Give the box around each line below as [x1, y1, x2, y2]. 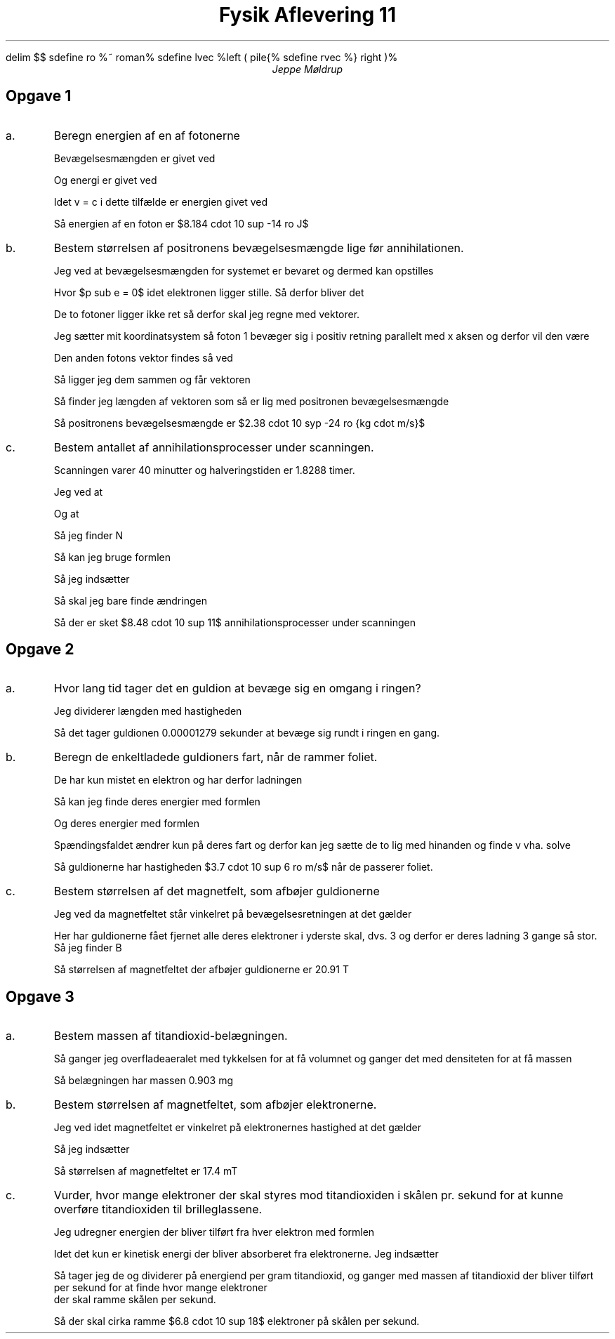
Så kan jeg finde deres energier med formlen [53, 796, 260, 808]
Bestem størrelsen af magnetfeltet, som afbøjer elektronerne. [53, 1097, 377, 1112]
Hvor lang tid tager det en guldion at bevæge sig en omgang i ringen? [53, 681, 421, 696]
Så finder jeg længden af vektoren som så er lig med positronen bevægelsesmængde [53, 395, 449, 407]
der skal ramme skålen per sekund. [53, 1293, 216, 1306]
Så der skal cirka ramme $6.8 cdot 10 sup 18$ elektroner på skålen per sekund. [53, 1315, 420, 1328]
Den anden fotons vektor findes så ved [53, 351, 233, 364]
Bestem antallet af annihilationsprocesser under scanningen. [53, 440, 374, 454]
